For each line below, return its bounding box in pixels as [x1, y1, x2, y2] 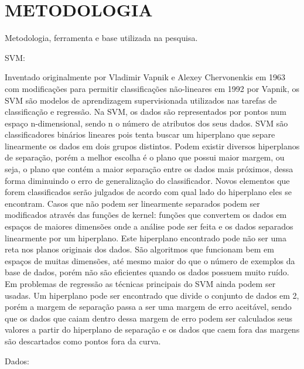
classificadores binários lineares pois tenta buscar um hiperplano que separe [5, 128, 275, 141]
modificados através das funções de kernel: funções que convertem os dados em [5, 209, 287, 221]
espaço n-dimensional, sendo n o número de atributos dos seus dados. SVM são [5, 117, 288, 129]
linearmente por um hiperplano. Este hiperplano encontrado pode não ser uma [5, 231, 286, 244]
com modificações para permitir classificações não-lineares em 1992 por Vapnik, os [5, 82, 300, 94]
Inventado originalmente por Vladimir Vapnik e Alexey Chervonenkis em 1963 [5, 71, 285, 83]
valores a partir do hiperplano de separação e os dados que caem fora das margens [5, 323, 300, 336]
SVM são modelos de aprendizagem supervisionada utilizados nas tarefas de [5, 94, 277, 106]
